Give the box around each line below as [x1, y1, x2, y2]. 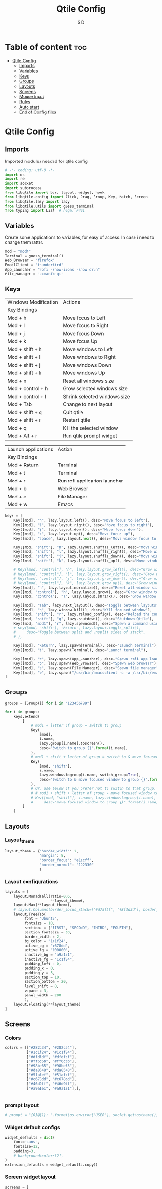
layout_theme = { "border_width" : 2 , [5, 849, 79, 854]
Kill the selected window [62, 425, 118, 432]
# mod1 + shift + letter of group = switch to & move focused [30, 755, 159, 759]
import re [5, 177, 25, 181]
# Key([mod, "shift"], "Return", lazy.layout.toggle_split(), [13, 626, 141, 630]
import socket [5, 181, 34, 186]
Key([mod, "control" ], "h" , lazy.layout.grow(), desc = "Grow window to [13, 590, 159, 594]
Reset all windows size [62, 377, 114, 384]
